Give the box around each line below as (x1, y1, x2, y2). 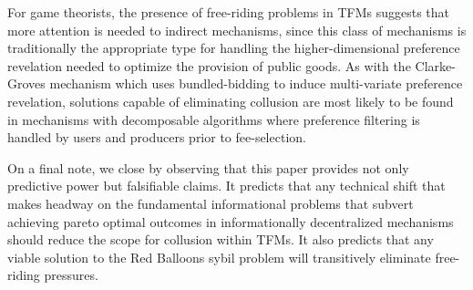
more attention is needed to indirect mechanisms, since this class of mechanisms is (7, 20, 467, 39)
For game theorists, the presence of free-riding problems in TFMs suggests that (7, 3, 449, 21)
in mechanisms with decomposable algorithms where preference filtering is (7, 109, 420, 129)
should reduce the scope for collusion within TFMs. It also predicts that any (7, 230, 434, 249)
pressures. (44, 265, 98, 285)
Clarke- (415, 56, 456, 75)
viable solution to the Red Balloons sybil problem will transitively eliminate (7, 247, 431, 266)
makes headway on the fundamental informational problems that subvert (7, 193, 414, 212)
